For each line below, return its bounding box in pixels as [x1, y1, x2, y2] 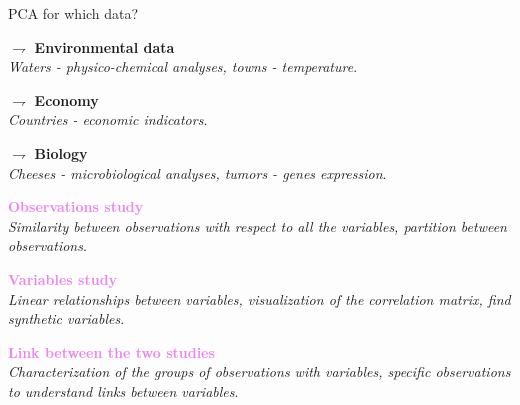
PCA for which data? [8, 3, 139, 23]
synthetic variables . [8, 308, 125, 329]
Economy [34, 89, 99, 110]
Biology [34, 142, 88, 163]
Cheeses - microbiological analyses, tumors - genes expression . [8, 162, 387, 183]
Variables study [8, 268, 118, 289]
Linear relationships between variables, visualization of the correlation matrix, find [8, 288, 511, 309]
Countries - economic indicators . [8, 109, 208, 130]
